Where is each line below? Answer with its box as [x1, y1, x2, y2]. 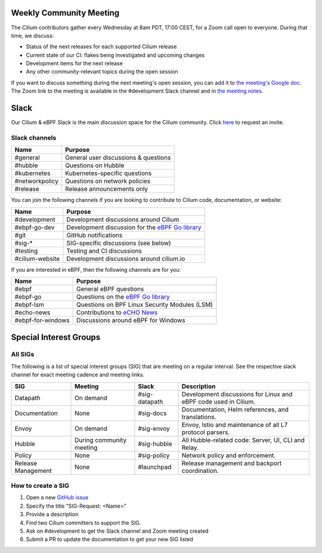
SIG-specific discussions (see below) [66, 239, 171, 247]
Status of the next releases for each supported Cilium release [26, 43, 177, 50]
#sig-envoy [138, 424, 170, 432]
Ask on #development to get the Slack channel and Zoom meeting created [26, 527, 209, 534]
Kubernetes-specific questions [65, 169, 152, 177]
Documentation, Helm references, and [181, 405, 289, 413]
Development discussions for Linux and [181, 390, 293, 398]
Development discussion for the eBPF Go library [66, 223, 202, 231]
